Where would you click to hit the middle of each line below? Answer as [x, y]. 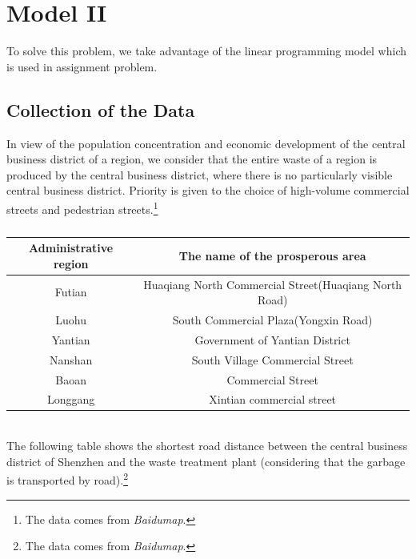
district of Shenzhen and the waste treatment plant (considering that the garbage [206, 461]
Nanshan [71, 359]
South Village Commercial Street [272, 359]
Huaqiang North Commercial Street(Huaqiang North [273, 284]
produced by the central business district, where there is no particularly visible [200, 174]
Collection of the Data [101, 109]
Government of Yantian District [272, 339]
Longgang [71, 399]
